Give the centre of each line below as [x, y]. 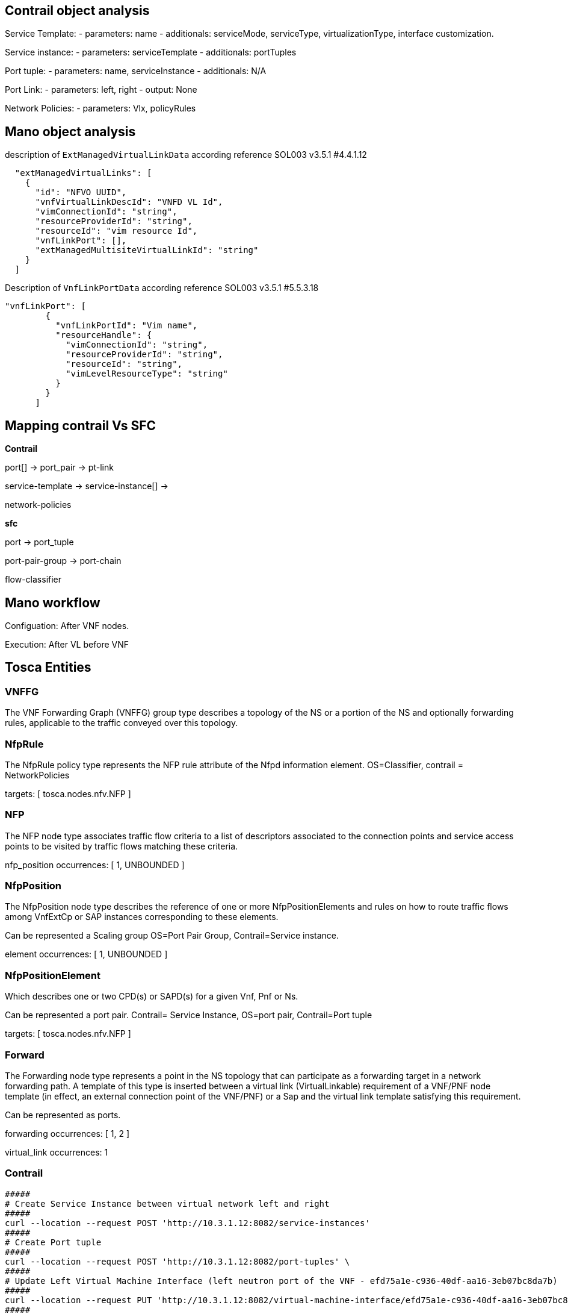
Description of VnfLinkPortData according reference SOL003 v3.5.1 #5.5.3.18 [162, 288]
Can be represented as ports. [63, 1115]
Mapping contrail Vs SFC [81, 425]
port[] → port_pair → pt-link [59, 468]
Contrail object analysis [77, 11]
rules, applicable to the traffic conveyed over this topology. [122, 723]
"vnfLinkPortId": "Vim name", [127, 326]
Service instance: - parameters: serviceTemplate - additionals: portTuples [151, 52]
